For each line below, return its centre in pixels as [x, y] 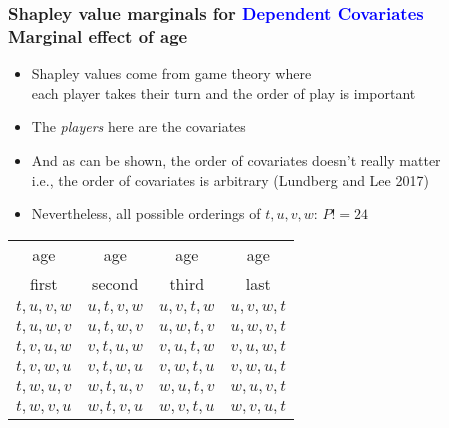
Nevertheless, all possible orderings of [146, 213]
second [115, 283]
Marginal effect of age [98, 35]
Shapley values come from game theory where [171, 73]
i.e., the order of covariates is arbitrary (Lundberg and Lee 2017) [230, 179]
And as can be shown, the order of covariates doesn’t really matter [236, 159]
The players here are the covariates [138, 126]
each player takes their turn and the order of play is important [223, 92]
